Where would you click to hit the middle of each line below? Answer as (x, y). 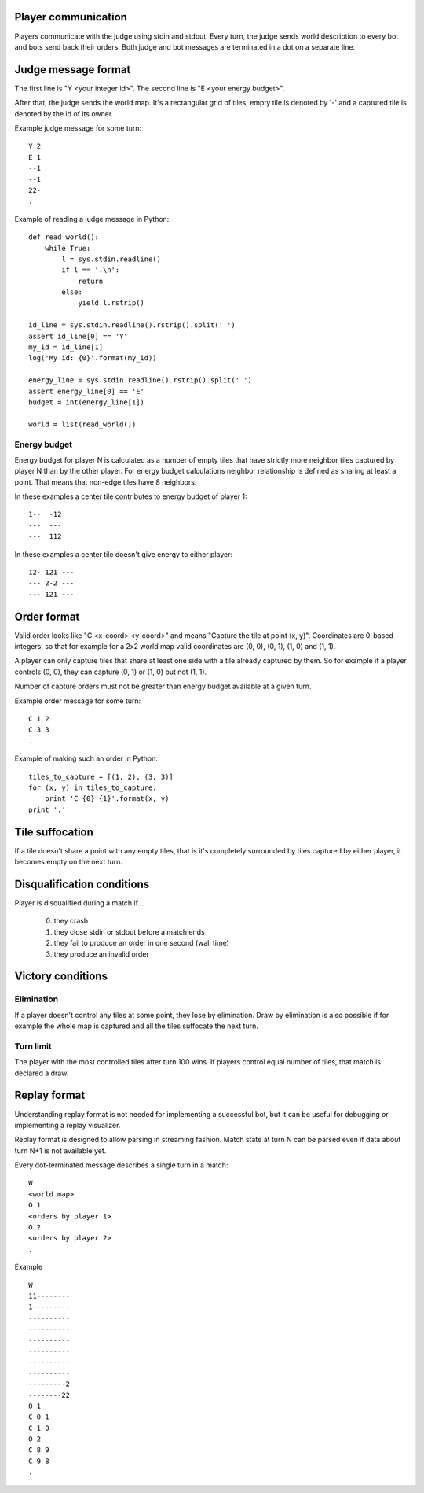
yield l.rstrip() (111, 303)
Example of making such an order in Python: (86, 758)
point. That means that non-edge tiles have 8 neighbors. (106, 482)
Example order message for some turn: (78, 701)
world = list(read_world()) (82, 424)
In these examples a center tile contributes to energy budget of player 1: (131, 496)
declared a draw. (42, 1073)
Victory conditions (61, 977)
